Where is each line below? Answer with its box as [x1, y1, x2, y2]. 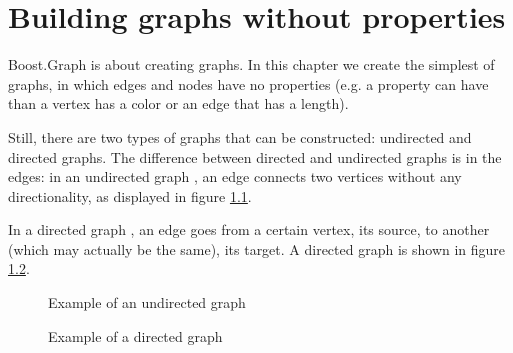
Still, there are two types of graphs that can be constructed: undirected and [8, 126, 472, 147]
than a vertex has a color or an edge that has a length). [8, 93, 349, 114]
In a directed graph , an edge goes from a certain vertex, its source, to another [8, 219, 490, 240]
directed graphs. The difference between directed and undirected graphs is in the [8, 146, 502, 167]
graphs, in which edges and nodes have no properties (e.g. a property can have [8, 73, 489, 94]
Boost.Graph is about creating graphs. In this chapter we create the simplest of [8, 54, 495, 75]
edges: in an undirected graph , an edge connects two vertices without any [8, 166, 462, 187]
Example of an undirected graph [48, 292, 246, 313]
